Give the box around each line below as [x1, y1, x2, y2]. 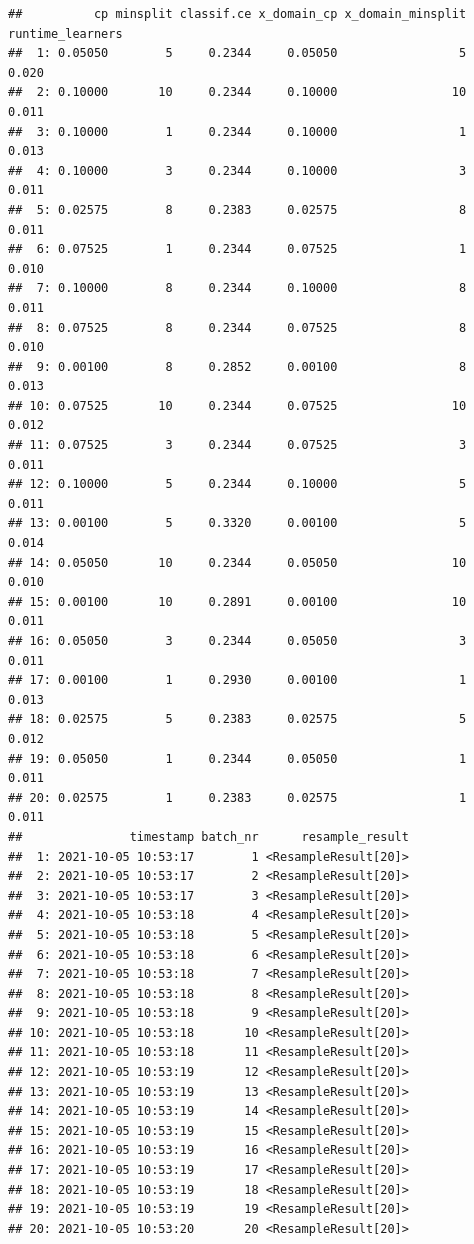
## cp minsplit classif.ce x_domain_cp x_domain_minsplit [8, 7, 467, 21]
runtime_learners [8, 26, 123, 41]
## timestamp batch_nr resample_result [8, 829, 409, 844]
